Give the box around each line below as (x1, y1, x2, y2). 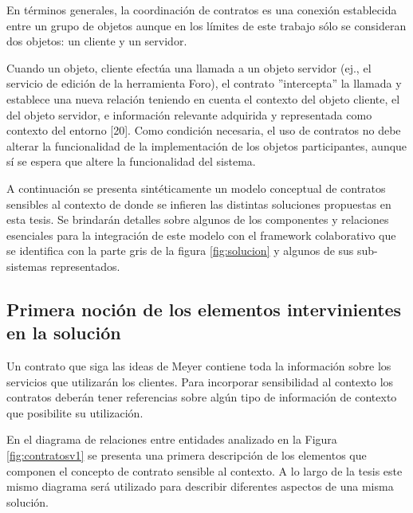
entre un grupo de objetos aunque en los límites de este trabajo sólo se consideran (6, 17, 407, 33)
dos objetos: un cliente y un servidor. (6, 33, 187, 49)
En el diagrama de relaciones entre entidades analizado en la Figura (6, 431, 337, 448)
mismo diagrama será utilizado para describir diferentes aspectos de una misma (6, 478, 394, 495)
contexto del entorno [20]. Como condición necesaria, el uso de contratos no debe (6, 122, 401, 139)
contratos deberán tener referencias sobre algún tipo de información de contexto (6, 389, 397, 405)
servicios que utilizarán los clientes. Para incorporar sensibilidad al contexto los (6, 373, 394, 390)
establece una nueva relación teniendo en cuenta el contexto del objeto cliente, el (6, 90, 400, 107)
